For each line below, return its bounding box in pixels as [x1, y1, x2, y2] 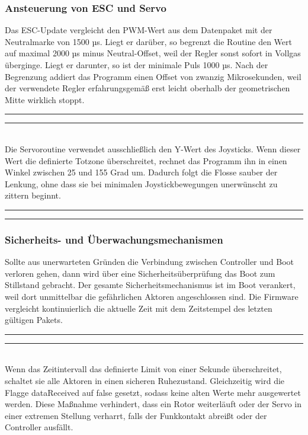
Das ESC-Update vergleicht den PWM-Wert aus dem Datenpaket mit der [5, 24, 272, 36]
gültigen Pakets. [5, 314, 63, 326]
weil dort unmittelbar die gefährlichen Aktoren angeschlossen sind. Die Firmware [5, 290, 299, 302]
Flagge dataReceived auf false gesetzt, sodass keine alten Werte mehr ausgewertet [5, 386, 301, 398]
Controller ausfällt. [5, 421, 73, 433]
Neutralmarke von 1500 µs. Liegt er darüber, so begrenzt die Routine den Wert [5, 35, 292, 47]
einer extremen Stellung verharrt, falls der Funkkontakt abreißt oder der [5, 409, 267, 421]
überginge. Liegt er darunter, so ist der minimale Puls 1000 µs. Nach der [5, 59, 268, 71]
